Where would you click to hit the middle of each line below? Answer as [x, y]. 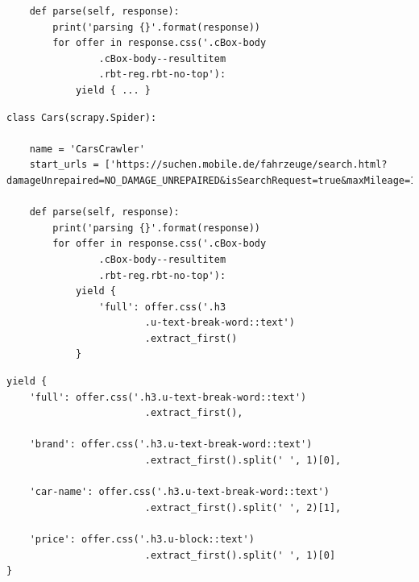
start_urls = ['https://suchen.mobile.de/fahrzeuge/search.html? [208, 165]
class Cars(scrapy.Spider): [82, 117]
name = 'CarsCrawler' [87, 149]
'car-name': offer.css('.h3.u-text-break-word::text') [179, 492]
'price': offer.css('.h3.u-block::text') [142, 539]
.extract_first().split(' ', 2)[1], [243, 507]
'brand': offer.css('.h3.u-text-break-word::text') [171, 445]
